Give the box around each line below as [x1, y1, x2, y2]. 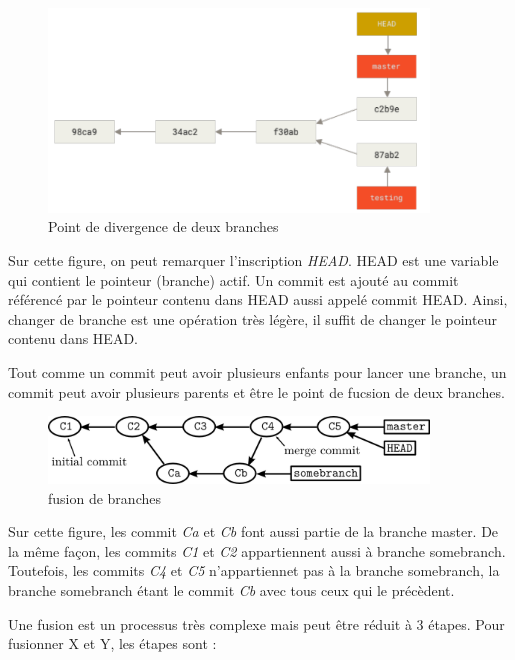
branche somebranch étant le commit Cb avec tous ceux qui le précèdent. [8, 579, 455, 600]
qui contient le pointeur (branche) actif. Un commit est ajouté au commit [8, 269, 459, 290]
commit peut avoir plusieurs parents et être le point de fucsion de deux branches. [8, 381, 505, 402]
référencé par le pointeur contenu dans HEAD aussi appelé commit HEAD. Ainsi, [8, 289, 508, 310]
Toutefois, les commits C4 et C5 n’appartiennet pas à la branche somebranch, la [8, 560, 500, 581]
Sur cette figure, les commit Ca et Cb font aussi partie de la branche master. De [8, 521, 499, 542]
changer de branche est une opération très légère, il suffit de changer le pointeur [8, 308, 497, 329]
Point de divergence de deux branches [48, 216, 279, 237]
